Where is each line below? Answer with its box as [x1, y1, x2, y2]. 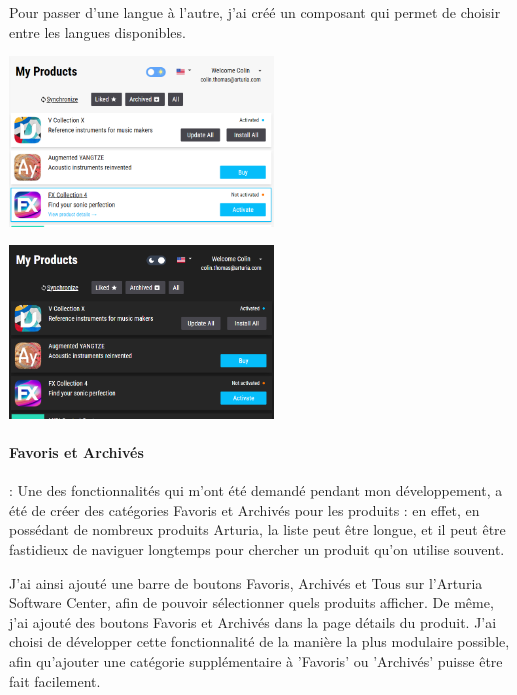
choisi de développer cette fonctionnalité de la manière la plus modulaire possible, [9, 631, 510, 652]
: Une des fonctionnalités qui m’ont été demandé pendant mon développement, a [9, 480, 503, 501]
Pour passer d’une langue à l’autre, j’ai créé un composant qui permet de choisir [9, 2, 501, 22]
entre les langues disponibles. [9, 21, 186, 42]
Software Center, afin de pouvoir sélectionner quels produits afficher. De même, [9, 592, 494, 613]
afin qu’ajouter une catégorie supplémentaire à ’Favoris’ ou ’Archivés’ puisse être [9, 651, 503, 672]
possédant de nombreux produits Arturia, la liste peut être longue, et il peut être [9, 519, 506, 540]
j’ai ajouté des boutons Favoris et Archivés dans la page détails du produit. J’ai [9, 611, 497, 632]
